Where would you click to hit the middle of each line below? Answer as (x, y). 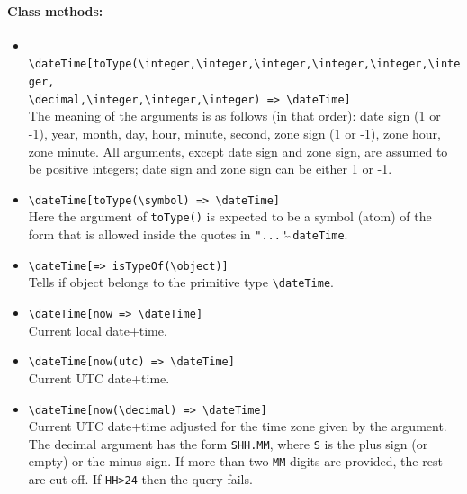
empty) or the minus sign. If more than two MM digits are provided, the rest (235, 461)
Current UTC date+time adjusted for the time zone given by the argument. (238, 426)
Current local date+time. (98, 330)
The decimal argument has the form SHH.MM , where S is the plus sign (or (228, 443)
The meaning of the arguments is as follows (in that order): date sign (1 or (234, 116)
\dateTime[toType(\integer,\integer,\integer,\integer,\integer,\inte (244, 64)
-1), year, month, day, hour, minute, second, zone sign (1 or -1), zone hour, (234, 134)
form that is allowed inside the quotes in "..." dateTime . (188, 234)
